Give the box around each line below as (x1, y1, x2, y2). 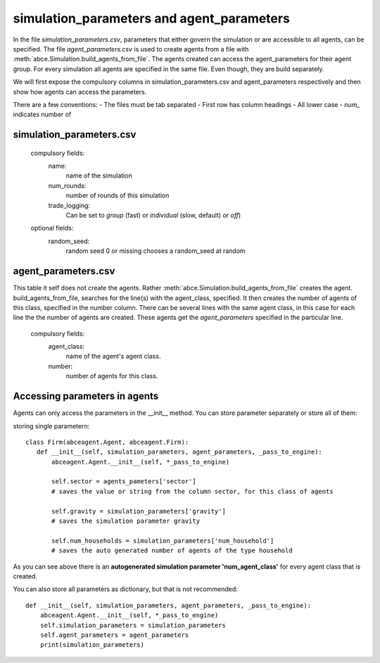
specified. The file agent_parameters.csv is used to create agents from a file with (13, 44, 249, 53)
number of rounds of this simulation (65, 191, 170, 200)
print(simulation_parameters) (39, 641, 144, 649)
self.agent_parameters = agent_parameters (39, 631, 189, 639)
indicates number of (13, 110, 72, 119)
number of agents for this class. (65, 372, 158, 380)
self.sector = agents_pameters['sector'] (51, 478, 196, 485)
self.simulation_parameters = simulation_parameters (39, 621, 227, 629)
